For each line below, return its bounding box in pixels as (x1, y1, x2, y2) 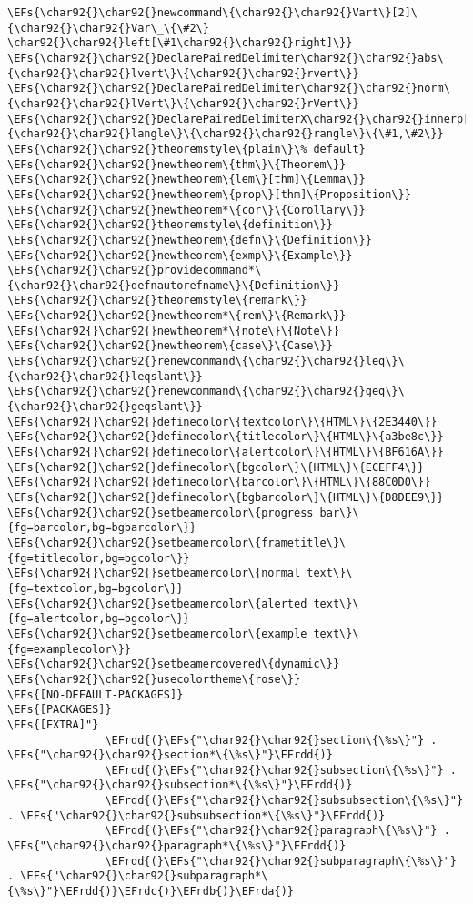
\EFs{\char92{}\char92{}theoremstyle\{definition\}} (7, 218, 333, 232)
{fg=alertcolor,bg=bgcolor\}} (7, 612, 190, 626)
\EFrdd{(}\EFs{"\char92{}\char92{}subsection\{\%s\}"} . (105, 763, 457, 777)
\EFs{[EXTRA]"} (7, 718, 99, 731)
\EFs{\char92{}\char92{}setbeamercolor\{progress (7, 506, 314, 519)
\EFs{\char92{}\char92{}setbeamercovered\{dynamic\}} (7, 658, 340, 671)
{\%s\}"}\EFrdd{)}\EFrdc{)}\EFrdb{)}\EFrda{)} (7, 885, 294, 899)
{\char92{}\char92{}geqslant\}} (7, 400, 203, 414)
